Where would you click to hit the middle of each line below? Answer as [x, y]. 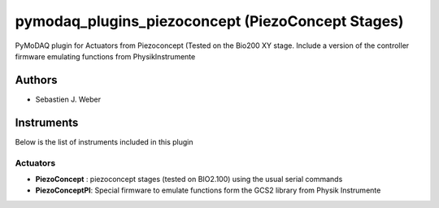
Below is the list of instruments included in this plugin [104, 141]
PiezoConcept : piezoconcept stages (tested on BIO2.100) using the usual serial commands [189, 179]
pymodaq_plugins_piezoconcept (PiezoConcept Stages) [209, 21]
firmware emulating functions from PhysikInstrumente [105, 56]
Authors [36, 80]
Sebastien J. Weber [68, 99]
